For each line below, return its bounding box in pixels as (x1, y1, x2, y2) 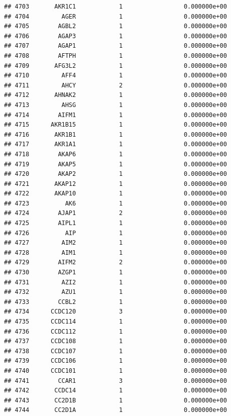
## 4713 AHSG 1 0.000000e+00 (4, 101, 227, 109)
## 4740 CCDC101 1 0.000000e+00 (4, 367, 227, 374)
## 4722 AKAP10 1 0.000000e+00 (4, 190, 227, 197)
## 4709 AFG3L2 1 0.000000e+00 (4, 62, 227, 69)
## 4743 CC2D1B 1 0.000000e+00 (4, 396, 227, 404)
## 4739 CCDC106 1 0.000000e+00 (4, 357, 227, 365)
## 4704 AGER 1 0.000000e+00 (4, 13, 227, 20)
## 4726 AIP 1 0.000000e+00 (4, 229, 227, 237)
